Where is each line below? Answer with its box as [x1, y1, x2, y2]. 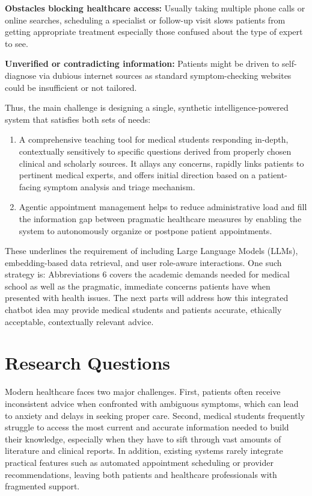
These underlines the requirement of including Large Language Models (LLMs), [5, 244, 298, 257]
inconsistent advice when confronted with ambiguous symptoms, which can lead [5, 397, 299, 409]
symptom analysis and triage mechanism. [43, 180, 195, 193]
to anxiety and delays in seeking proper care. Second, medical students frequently [5, 409, 305, 421]
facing [19, 180, 41, 193]
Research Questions [5, 350, 171, 375]
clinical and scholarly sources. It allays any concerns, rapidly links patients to [19, 157, 304, 169]
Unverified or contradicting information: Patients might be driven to [5, 57, 280, 70]
